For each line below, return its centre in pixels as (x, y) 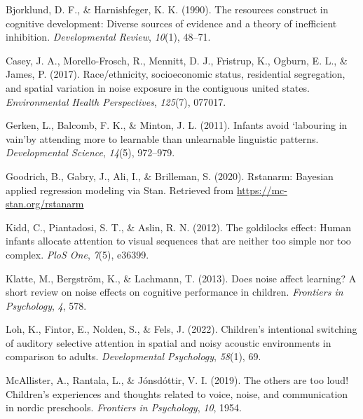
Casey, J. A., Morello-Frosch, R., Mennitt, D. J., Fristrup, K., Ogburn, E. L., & (177, 60)
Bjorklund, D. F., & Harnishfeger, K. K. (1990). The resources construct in (167, 9)
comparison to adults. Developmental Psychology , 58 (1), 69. (133, 356)
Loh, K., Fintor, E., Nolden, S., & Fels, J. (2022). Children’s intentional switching (181, 329)
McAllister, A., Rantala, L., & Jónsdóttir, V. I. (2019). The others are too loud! (177, 380)
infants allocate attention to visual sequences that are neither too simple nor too (178, 241)
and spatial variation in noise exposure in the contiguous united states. (158, 87)
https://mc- (262, 190)
